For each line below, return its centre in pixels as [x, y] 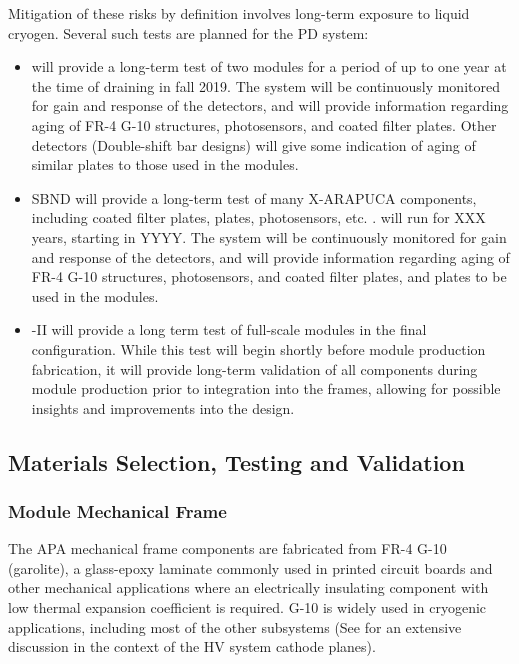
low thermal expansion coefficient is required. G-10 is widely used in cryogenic [247, 607]
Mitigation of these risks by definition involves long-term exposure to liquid [239, 13]
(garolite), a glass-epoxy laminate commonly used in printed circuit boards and [250, 567]
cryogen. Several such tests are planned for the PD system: [188, 32]
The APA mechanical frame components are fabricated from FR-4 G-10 [227, 548]
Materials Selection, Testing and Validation [236, 461]
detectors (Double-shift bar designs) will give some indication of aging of [253, 144]
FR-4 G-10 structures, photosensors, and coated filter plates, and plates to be [269, 276]
